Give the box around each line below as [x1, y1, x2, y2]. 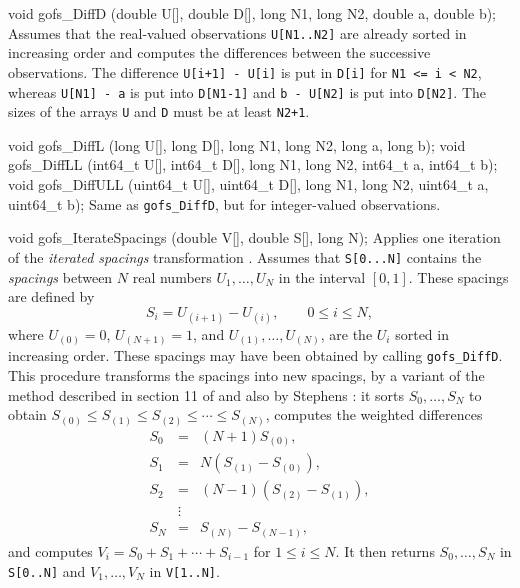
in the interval [278, 266, 366, 287]
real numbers [132, 266, 212, 287]
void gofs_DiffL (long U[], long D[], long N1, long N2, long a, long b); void [8, 134, 466, 155]
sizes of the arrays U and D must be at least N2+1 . [8, 101, 310, 122]
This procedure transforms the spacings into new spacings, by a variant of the [8, 365, 485, 386]
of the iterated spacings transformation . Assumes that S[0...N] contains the [8, 246, 482, 267]
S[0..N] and [8, 560, 86, 581]
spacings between [8, 266, 113, 287]
